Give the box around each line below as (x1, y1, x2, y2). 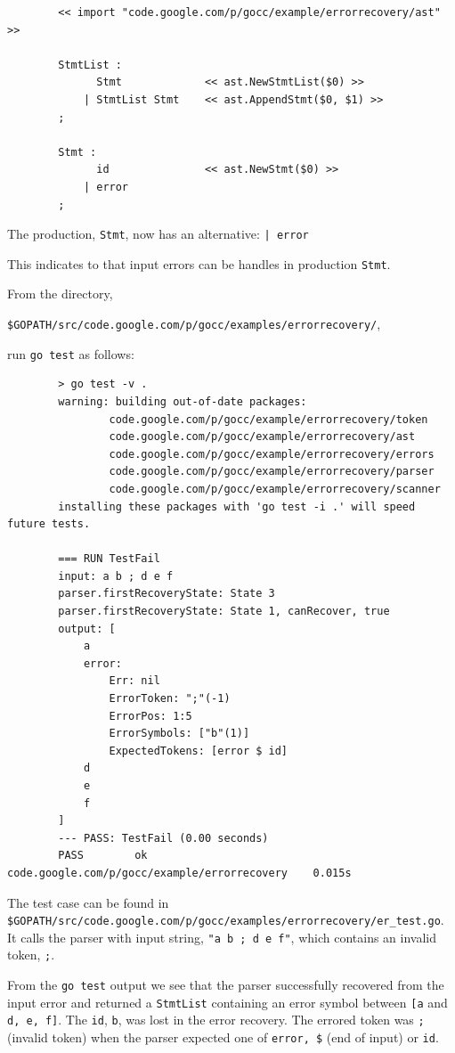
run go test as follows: (7, 344, 134, 363)
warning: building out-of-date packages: (58, 395, 307, 408)
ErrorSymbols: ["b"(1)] (109, 727, 250, 740)
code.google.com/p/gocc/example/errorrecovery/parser (109, 465, 435, 478)
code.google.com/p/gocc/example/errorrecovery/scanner (109, 482, 441, 495)
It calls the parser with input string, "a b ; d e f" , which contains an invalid (7, 927, 437, 946)
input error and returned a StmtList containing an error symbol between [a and (7, 992, 448, 1011)
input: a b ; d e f (58, 569, 174, 583)
